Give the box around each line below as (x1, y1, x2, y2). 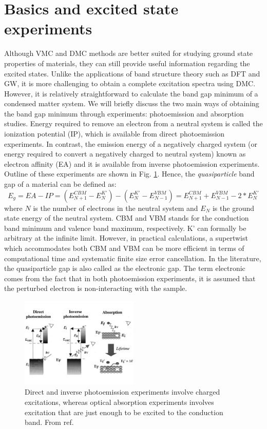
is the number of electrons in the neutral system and (33, 202, 198, 213)
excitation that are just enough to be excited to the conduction (25, 406, 223, 417)
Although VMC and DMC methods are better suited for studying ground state (4, 48, 253, 59)
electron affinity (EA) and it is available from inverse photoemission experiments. (4, 158, 260, 169)
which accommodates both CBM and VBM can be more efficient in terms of (4, 243, 244, 253)
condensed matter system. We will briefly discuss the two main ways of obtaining (4, 98, 259, 109)
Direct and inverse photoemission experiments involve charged (25, 386, 220, 397)
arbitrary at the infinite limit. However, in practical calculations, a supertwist (4, 232, 248, 243)
